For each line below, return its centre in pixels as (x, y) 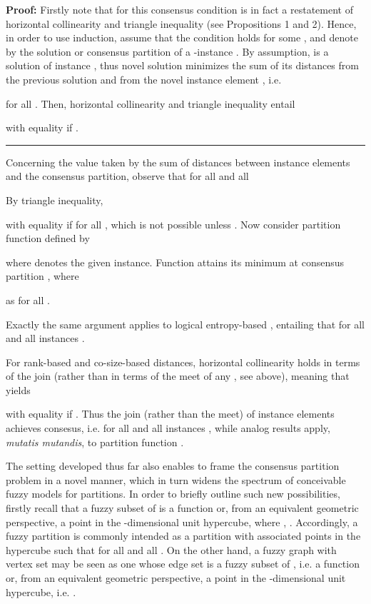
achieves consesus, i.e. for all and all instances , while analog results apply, (168, 428)
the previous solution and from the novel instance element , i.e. (144, 79)
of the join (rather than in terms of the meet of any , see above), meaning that (178, 376)
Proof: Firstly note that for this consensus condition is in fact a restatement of (179, 9)
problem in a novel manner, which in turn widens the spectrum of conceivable (176, 479)
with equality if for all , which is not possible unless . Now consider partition (173, 224)
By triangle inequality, (55, 200)
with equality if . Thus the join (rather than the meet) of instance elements (170, 414)
